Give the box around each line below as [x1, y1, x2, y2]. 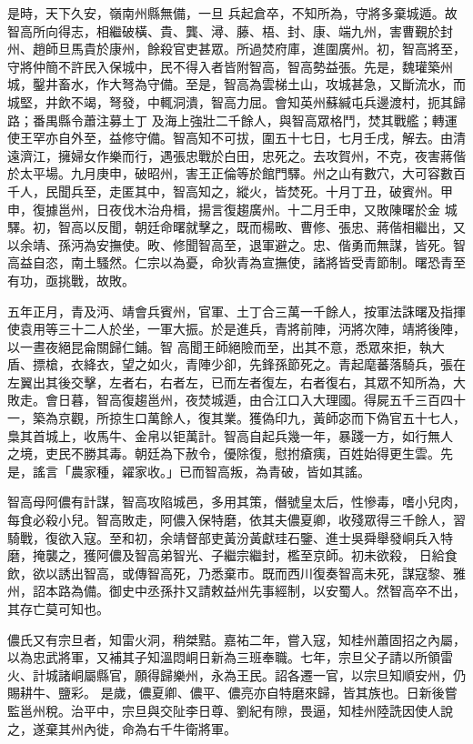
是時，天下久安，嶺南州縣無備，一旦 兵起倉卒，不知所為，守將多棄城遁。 [7, 4, 445, 22]
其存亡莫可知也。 [7, 599, 109, 618]
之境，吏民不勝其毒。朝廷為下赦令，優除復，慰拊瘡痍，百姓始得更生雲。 [7, 444, 440, 463]
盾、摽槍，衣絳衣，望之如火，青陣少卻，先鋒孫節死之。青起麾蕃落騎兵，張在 [7, 355, 466, 374]
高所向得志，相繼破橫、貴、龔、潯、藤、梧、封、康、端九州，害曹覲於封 [19, 21, 453, 40]
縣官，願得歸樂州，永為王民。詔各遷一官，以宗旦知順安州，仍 [96, 665, 466, 684]
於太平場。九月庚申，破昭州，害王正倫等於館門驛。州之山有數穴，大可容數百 [7, 164, 466, 183]
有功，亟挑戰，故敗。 [7, 270, 135, 289]
